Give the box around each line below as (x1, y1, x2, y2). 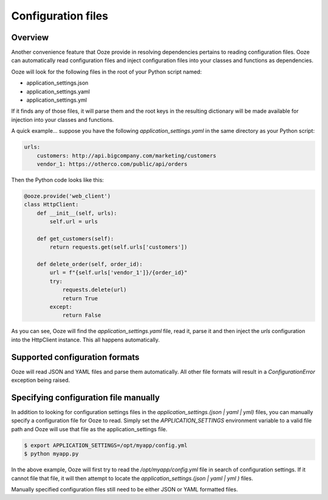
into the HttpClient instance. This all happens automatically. (11, 336, 160, 343)
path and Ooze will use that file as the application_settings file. (11, 425, 168, 432)
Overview (11, 32, 49, 43)
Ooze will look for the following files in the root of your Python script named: (11, 68, 202, 76)
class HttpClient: (24, 201, 79, 208)
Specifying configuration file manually (11, 392, 160, 403)
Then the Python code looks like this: (11, 176, 104, 183)
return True (62, 295, 98, 301)
